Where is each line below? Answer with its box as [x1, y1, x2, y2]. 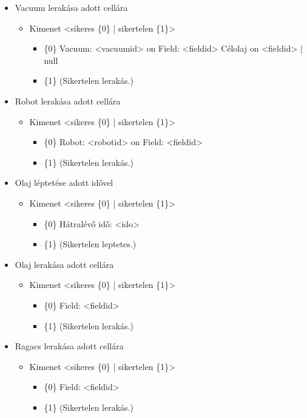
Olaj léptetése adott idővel [15, 176, 113, 189]
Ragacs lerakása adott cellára [15, 340, 124, 352]
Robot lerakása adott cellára [15, 94, 121, 107]
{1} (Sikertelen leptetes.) [44, 238, 137, 250]
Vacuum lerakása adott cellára [15, 1, 128, 13]
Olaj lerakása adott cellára [15, 258, 114, 270]
